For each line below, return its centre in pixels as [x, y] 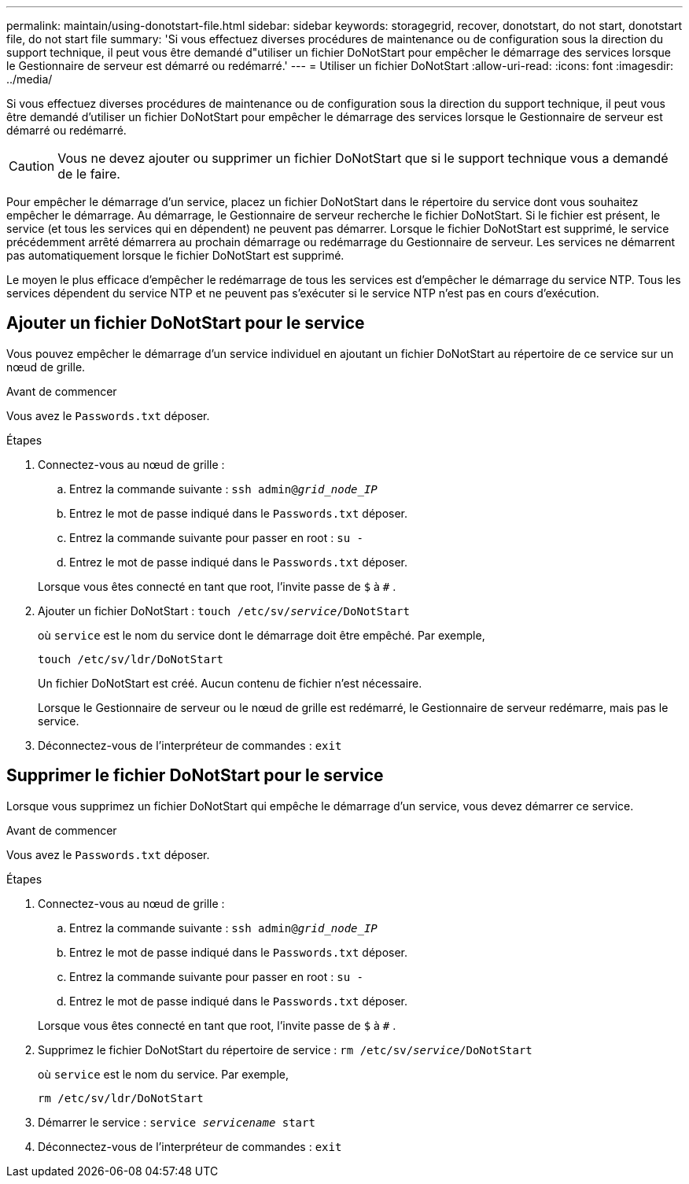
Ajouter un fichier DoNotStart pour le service [186, 323]
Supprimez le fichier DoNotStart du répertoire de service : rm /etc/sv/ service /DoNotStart [285, 1049]
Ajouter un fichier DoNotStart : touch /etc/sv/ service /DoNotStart [224, 610]
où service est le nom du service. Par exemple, [163, 1074]
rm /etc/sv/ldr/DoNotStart [121, 1098]
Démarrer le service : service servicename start [177, 1122]
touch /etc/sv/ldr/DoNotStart [131, 659]
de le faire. [89, 174]
